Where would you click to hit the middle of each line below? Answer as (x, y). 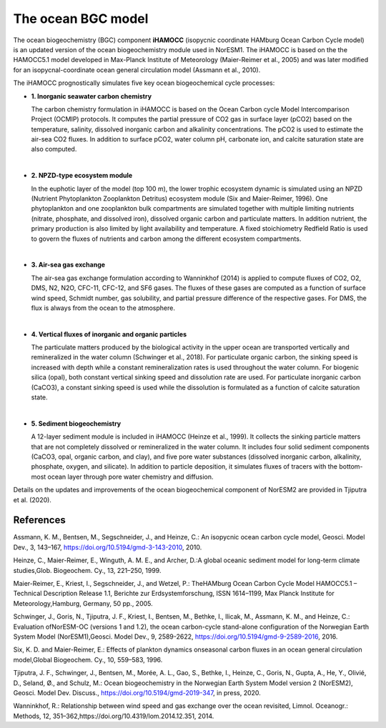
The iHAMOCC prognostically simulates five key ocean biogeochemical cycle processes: (144, 83)
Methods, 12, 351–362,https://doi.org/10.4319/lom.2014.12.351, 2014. (114, 716)
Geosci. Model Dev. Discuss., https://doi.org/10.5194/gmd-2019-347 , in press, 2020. (137, 692)
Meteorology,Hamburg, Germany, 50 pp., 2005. (83, 603)
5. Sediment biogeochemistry (76, 423)
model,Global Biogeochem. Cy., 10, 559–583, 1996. (88, 659)
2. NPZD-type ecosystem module (82, 176)
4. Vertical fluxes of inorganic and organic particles (109, 334)
